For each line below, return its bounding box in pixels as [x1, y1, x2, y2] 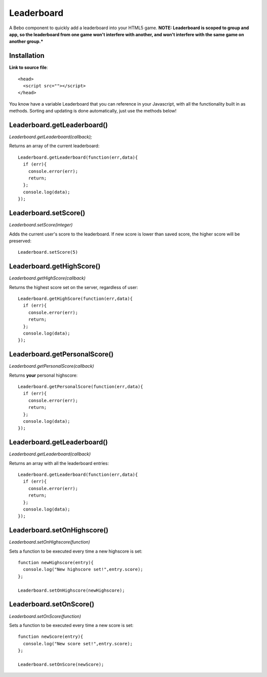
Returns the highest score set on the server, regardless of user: [9, 284, 138, 290]
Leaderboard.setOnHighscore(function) [9, 539, 90, 545]
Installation [9, 52, 44, 60]
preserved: [9, 238, 32, 244]
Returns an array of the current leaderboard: [9, 143, 100, 149]
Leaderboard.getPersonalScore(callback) [9, 363, 94, 369]
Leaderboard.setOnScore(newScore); [18, 662, 104, 667]
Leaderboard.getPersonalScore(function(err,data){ [18, 384, 143, 390]
